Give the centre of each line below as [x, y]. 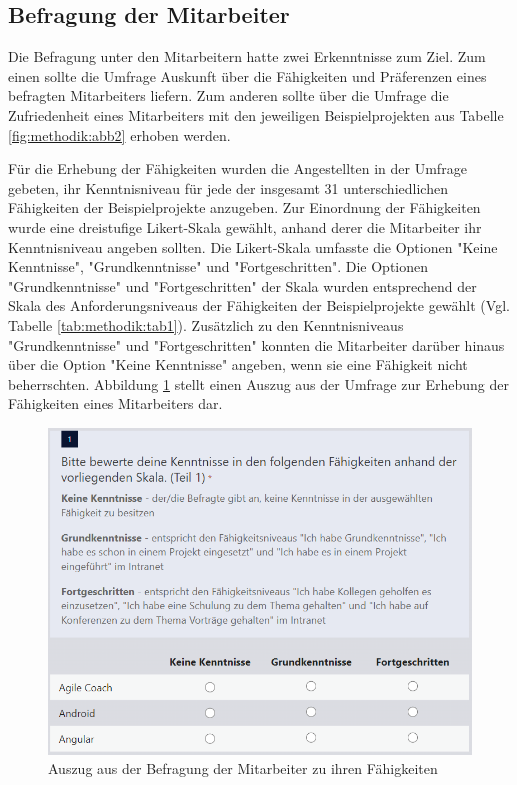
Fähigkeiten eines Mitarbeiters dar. [115, 403]
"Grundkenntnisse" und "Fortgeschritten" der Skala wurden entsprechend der [242, 285]
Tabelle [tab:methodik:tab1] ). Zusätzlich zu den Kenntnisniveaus [206, 324]
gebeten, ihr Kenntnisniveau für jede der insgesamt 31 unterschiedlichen [228, 187]
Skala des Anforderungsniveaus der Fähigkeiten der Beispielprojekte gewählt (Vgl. [259, 305]
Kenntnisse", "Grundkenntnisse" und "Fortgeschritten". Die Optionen [218, 266]
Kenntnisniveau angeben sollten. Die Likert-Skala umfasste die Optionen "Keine [253, 246]
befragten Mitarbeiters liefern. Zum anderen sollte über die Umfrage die [228, 95]
